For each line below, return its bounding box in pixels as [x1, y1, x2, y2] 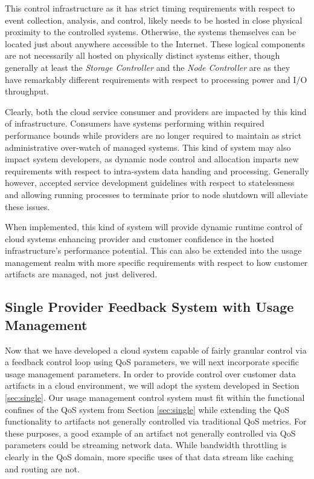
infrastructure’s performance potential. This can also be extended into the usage [5, 244, 302, 257]
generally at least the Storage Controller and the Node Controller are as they [5, 61, 290, 73]
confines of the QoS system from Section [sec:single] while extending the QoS [5, 403, 289, 415]
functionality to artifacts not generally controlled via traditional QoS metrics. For [5, 415, 307, 428]
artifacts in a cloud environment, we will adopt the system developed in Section [5, 379, 300, 392]
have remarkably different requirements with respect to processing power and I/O [5, 73, 307, 85]
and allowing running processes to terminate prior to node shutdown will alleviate [5, 188, 308, 200]
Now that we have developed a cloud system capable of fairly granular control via [5, 343, 307, 356]
